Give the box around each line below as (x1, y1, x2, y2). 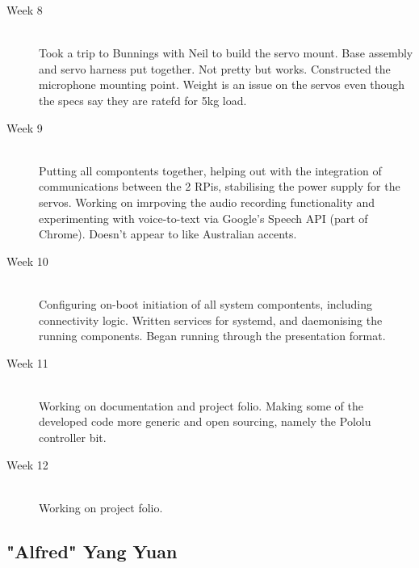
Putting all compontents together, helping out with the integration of (39, 162, 382, 179)
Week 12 (6, 456, 48, 473)
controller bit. (39, 429, 107, 446)
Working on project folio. (39, 499, 163, 515)
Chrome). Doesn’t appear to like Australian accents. (39, 225, 297, 242)
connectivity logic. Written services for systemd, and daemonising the (39, 311, 383, 328)
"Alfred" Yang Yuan (6, 538, 178, 563)
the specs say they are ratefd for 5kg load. (39, 91, 247, 108)
